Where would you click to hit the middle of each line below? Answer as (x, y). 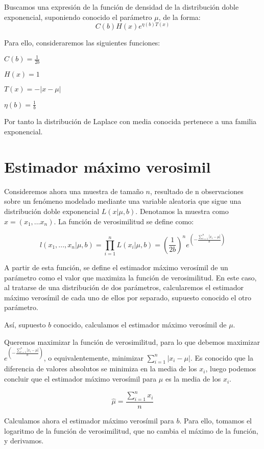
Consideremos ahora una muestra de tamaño (74, 191)
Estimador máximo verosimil (107, 166)
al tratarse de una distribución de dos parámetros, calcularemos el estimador (124, 287)
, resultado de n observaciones (197, 191)
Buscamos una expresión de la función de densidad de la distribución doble (122, 7)
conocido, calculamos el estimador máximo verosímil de (140, 324)
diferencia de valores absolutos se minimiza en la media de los (101, 369)
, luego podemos (231, 369)
